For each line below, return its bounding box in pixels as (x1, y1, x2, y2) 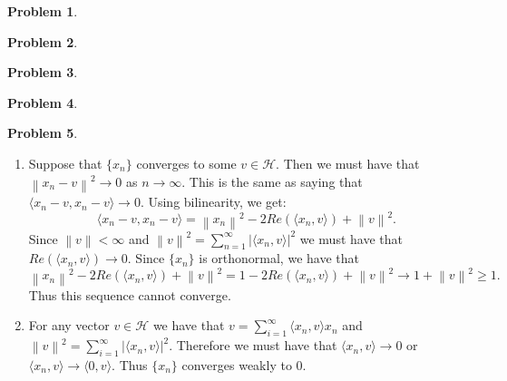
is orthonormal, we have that (199, 249, 359, 268)
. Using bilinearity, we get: (140, 192, 287, 211)
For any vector (28, 316, 110, 335)
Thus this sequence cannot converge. (28, 285, 231, 304)
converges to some (136, 153, 237, 172)
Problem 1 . (7, 2, 78, 20)
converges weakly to (181, 355, 292, 374)
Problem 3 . (7, 63, 78, 82)
